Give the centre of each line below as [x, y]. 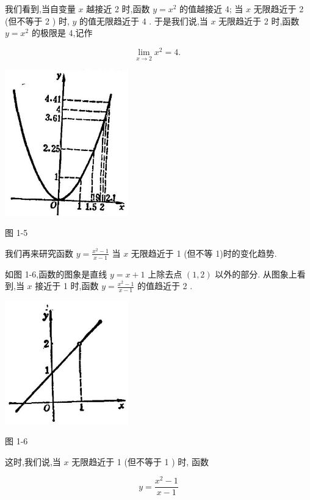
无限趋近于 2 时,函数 [259, 20]
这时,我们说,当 [33, 461]
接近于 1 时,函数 [67, 286]
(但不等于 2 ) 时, [37, 20]
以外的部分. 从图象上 [256, 274]
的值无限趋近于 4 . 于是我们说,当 [143, 20]
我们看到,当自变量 [40, 9]
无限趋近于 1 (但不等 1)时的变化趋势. [204, 253]
